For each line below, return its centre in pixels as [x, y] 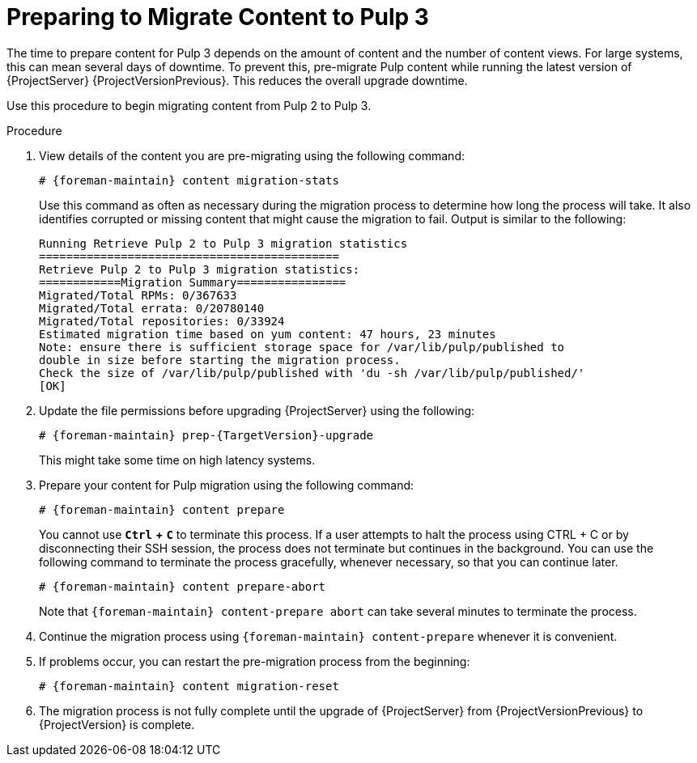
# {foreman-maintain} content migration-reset [189, 686]
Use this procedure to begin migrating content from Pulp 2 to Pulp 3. [189, 105]
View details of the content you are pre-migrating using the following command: [252, 155]
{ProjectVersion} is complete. [117, 724]
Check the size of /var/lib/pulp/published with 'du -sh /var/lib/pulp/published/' [312, 373]
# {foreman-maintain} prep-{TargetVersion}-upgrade [206, 435]
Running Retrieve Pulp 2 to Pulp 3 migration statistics [223, 243]
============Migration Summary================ [193, 282]
